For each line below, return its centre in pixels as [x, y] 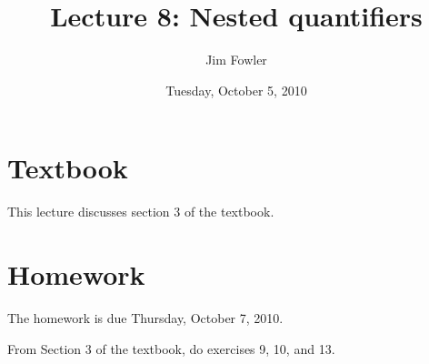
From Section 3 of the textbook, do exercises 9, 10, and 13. [171, 348]
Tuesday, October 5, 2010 [236, 90]
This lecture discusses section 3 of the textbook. [141, 212]
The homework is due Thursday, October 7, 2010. [145, 317]
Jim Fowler [236, 60]
